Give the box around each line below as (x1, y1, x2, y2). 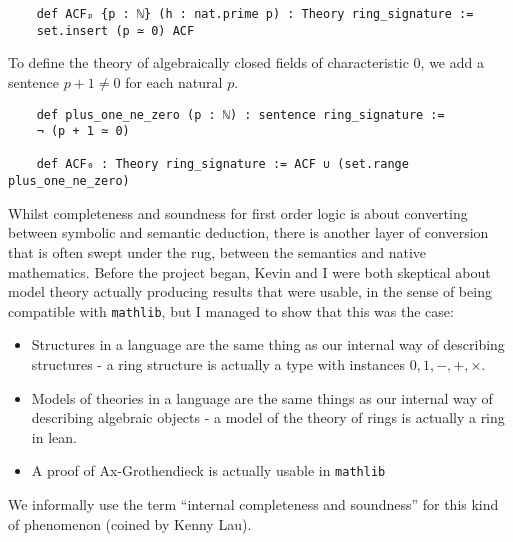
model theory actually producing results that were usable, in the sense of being (8, 281, 492, 302)
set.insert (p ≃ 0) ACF (36, 23, 195, 38)
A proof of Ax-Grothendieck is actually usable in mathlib (31, 460, 386, 481)
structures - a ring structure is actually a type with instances (31, 354, 405, 374)
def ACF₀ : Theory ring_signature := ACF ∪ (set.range (36, 157, 409, 172)
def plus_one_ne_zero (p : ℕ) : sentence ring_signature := (36, 107, 445, 122)
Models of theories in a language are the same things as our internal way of (31, 387, 493, 408)
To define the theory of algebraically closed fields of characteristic (8, 52, 409, 73)
